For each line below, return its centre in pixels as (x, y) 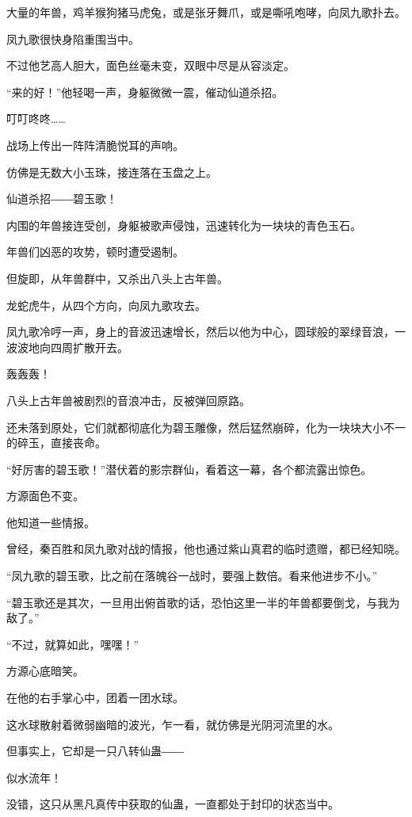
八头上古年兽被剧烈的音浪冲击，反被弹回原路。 (128, 400)
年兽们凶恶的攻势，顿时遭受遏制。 (95, 252)
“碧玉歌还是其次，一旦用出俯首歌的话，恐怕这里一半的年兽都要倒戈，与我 (198, 602)
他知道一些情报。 (51, 522)
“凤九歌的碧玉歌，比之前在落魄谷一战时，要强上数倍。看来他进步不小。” (192, 576)
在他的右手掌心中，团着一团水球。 (95, 698)
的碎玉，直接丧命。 (56, 443)
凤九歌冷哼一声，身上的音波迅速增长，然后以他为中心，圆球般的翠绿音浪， (200, 332)
